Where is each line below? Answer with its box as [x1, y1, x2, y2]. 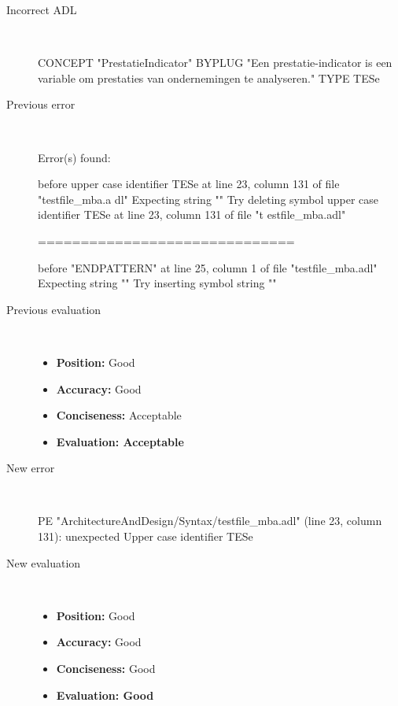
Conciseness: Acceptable [56, 407, 182, 423]
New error [6, 460, 55, 476]
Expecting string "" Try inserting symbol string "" [38, 275, 277, 291]
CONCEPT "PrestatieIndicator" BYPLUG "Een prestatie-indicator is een [38, 54, 392, 71]
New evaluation [6, 554, 81, 571]
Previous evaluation [6, 301, 101, 317]
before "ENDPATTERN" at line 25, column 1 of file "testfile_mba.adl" [38, 259, 378, 275]
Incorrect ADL [6, 2, 77, 17]
